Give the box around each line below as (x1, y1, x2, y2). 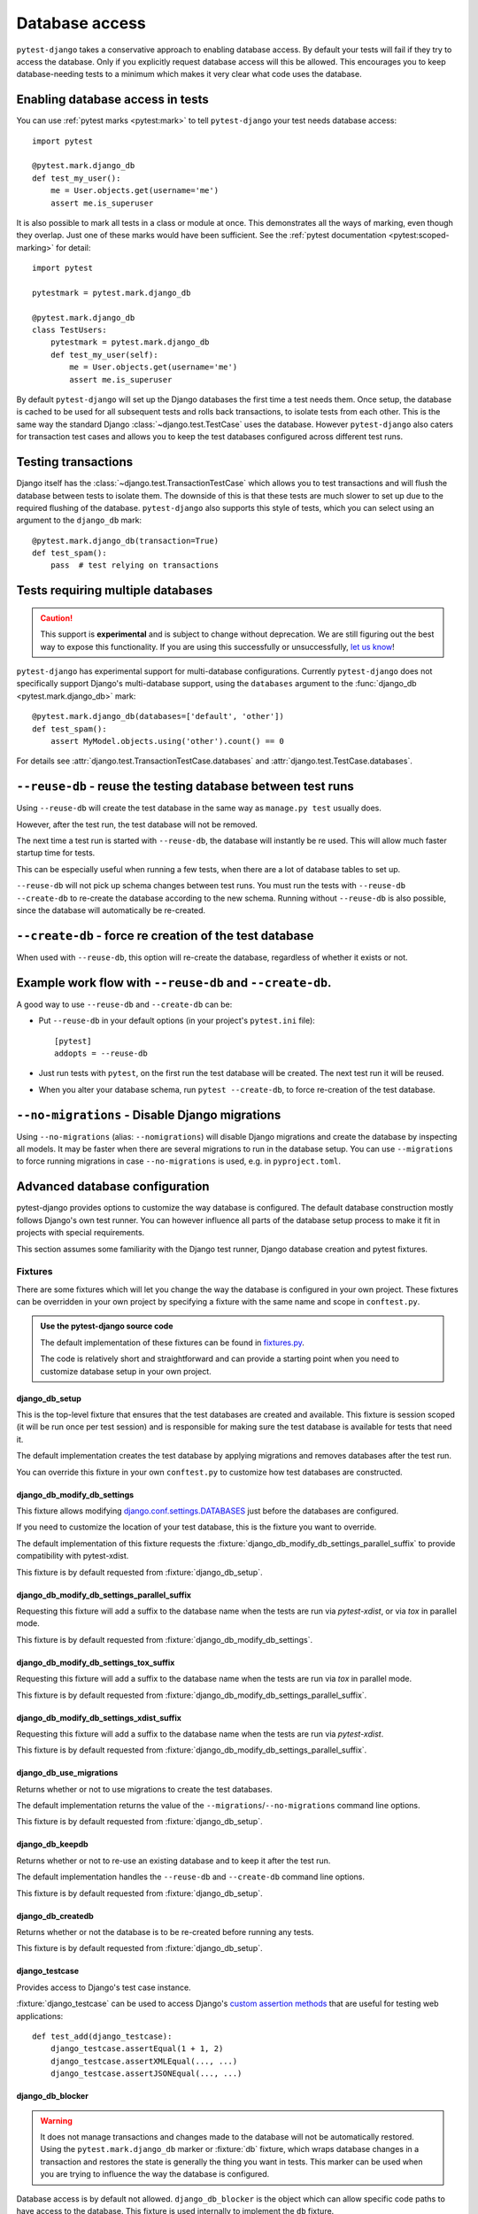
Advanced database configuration (16, 1179, 210, 1195)
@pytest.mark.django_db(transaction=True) (32, 536, 220, 546)
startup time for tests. (16, 848, 96, 858)
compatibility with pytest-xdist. (16, 1551, 129, 1561)
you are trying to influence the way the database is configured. (40, 2169, 270, 2179)
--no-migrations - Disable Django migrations (16, 1107, 281, 1122)
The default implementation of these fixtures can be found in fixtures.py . (40, 1337, 305, 1348)
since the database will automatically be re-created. (16, 905, 206, 916)
